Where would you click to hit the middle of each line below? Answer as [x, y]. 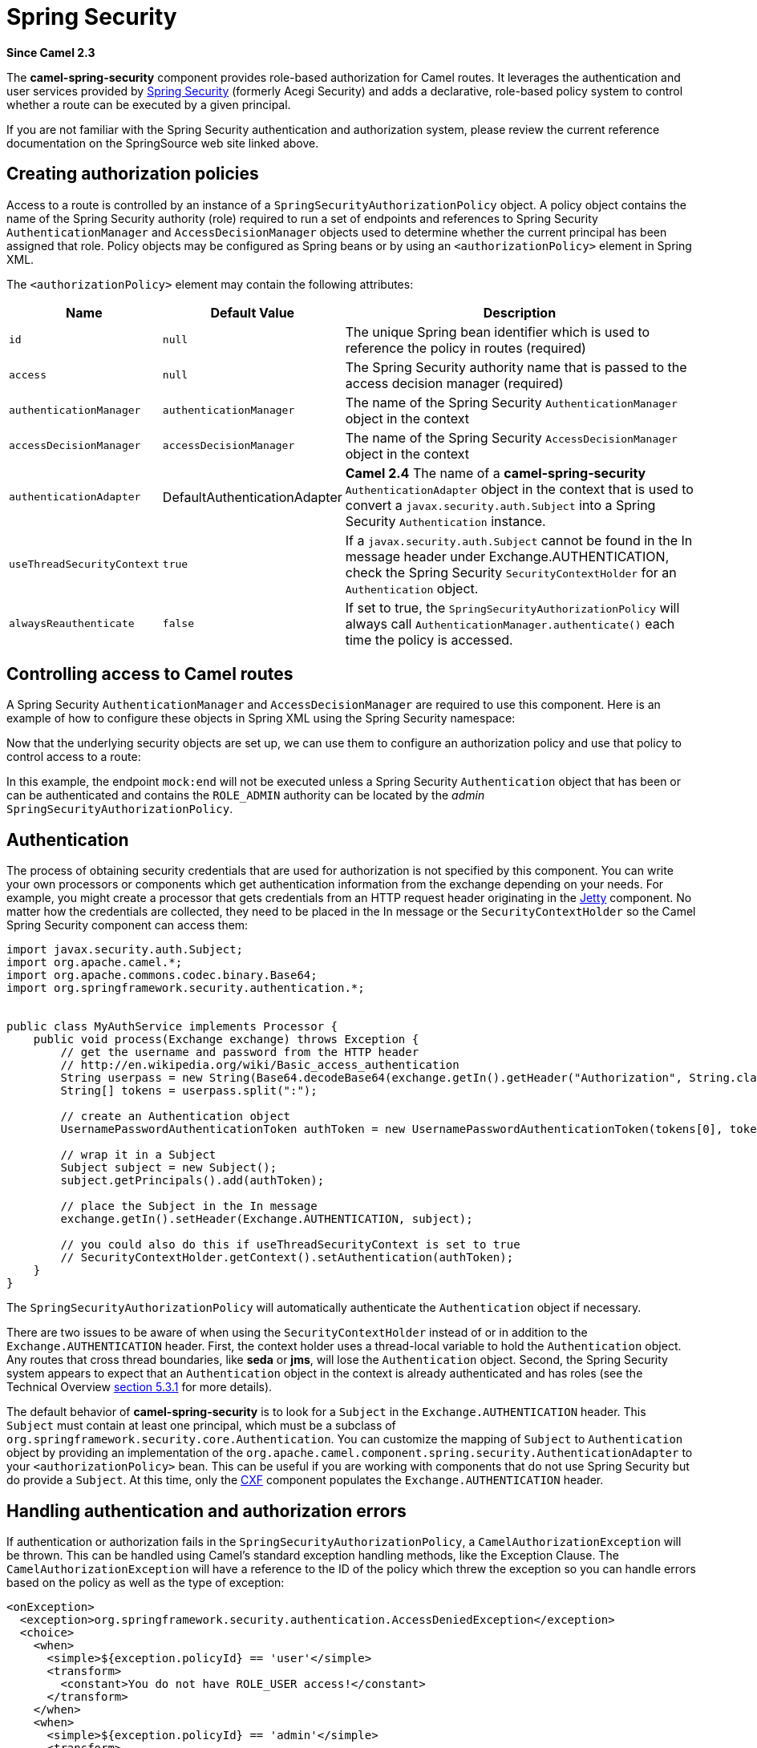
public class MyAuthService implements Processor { [172, 1027]
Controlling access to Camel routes [150, 674]
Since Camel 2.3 [51, 52]
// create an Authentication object [176, 1117]
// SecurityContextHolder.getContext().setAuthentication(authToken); [287, 1258]
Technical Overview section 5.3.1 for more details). [140, 1387]
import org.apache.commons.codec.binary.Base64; [162, 975]
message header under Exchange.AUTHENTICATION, [507, 556]
